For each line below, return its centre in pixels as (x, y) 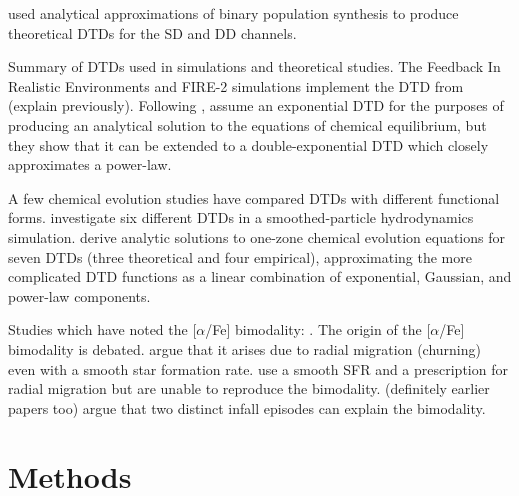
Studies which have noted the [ (102, 329)
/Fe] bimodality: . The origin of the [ (318, 329)
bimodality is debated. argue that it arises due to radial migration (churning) (244, 348)
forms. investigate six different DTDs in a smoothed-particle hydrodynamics (241, 217)
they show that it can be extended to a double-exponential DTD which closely (248, 144)
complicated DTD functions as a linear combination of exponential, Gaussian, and (260, 276)
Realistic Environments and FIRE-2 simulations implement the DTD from (236, 85)
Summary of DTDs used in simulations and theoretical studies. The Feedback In (254, 66)
